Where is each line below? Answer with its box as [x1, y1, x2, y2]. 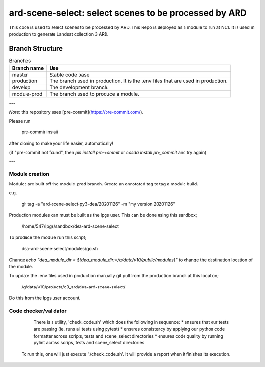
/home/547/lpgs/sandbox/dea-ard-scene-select [21, 223, 119, 229]
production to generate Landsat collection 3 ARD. [9, 31, 109, 37]
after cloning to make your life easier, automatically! [9, 140, 114, 146]
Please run [9, 118, 31, 124]
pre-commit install [21, 129, 58, 135]
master [12, 71, 28, 78]
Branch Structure [9, 44, 63, 52]
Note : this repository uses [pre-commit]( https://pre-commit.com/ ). [9, 109, 144, 115]
